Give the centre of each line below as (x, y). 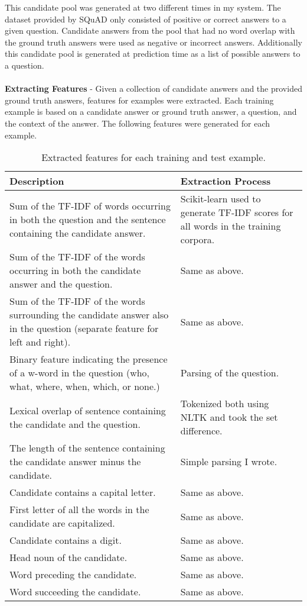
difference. (201, 431)
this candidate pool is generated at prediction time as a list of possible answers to (153, 54)
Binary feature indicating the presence (89, 359)
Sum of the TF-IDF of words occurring (90, 205)
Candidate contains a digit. (66, 540)
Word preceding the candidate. (73, 575)
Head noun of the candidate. (68, 557)
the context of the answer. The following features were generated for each (138, 123)
